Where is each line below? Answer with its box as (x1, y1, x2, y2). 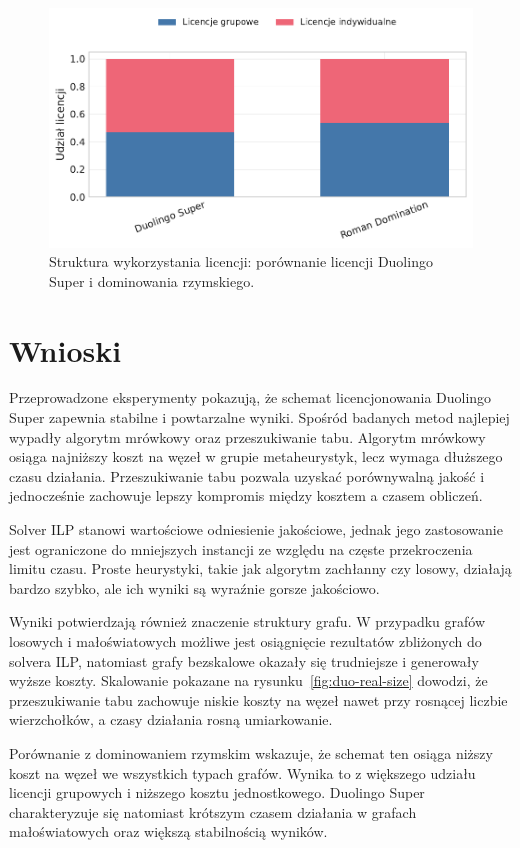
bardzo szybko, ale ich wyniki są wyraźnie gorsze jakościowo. (9, 577, 380, 598)
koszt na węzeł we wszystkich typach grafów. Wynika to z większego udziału (9, 762, 476, 783)
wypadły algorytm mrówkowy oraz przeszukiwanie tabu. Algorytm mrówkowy (9, 426, 486, 447)
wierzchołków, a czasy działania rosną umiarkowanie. (9, 709, 333, 730)
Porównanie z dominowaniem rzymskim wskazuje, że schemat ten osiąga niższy (9, 742, 493, 763)
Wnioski (9, 329, 122, 370)
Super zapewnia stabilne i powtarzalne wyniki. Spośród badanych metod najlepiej (9, 407, 510, 428)
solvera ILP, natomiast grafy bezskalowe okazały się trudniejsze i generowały (9, 650, 479, 671)
